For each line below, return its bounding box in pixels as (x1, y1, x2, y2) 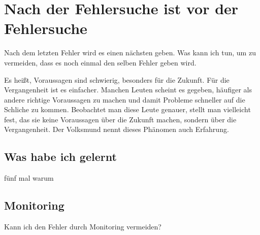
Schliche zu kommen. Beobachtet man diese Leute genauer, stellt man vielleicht (4, 104, 251, 115)
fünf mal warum (4, 173, 54, 183)
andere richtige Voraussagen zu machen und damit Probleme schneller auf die (4, 94, 245, 105)
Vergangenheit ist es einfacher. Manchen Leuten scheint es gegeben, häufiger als (4, 84, 252, 95)
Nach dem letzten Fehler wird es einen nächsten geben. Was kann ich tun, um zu (4, 47, 256, 58)
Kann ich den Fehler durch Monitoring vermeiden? (4, 221, 161, 232)
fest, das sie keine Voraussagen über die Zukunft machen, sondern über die (4, 114, 237, 124)
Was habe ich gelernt (4, 149, 117, 164)
